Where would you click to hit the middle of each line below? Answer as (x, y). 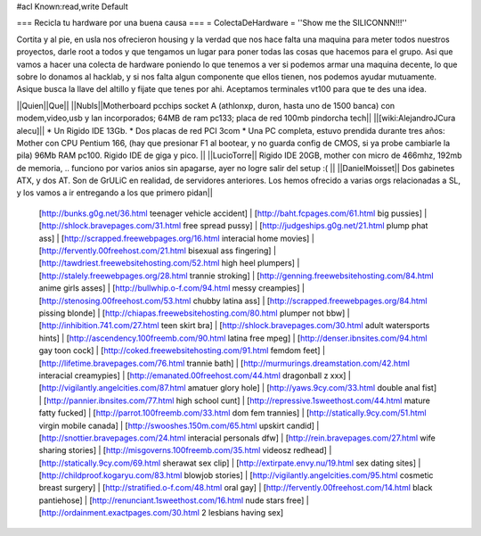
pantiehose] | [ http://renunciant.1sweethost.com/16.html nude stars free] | (174, 500)
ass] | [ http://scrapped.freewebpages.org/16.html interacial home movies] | (177, 238)
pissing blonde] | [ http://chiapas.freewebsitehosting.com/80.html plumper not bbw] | (195, 313)
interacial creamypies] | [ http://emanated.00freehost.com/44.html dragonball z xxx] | (195, 375)
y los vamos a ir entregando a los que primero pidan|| (114, 193)
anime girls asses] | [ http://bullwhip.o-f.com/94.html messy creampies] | (171, 288)
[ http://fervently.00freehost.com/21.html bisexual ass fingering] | (157, 251)
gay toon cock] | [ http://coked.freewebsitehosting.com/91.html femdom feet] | (182, 350)
